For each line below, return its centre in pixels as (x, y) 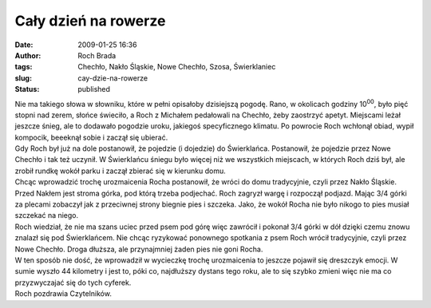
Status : (27, 89)
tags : (24, 67)
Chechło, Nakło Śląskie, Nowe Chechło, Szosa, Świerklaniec (177, 67)
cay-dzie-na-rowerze (113, 78)
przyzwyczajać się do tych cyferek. (73, 282)
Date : (24, 45)
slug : (23, 78)
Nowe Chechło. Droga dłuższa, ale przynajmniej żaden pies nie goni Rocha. (139, 249)
